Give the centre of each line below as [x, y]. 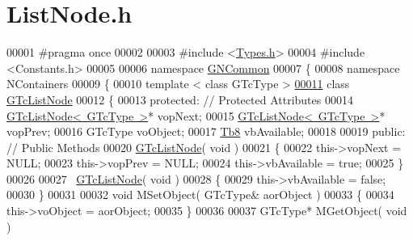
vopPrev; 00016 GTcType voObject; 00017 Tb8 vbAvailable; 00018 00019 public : [206, 131]
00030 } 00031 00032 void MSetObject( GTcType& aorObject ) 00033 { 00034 [200, 194]
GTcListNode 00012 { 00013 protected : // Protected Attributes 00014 [180, 99]
